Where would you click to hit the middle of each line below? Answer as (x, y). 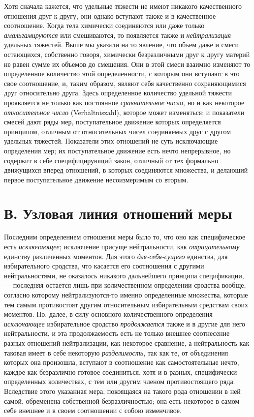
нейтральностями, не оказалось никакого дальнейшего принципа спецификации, (124, 275)
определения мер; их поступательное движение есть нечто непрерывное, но (117, 150)
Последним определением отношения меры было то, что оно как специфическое (125, 237)
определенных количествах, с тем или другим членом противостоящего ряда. (120, 381)
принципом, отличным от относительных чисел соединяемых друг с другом (117, 131)
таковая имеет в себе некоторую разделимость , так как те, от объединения (116, 352)
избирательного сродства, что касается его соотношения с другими (104, 266)
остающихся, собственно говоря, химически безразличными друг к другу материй (127, 54)
